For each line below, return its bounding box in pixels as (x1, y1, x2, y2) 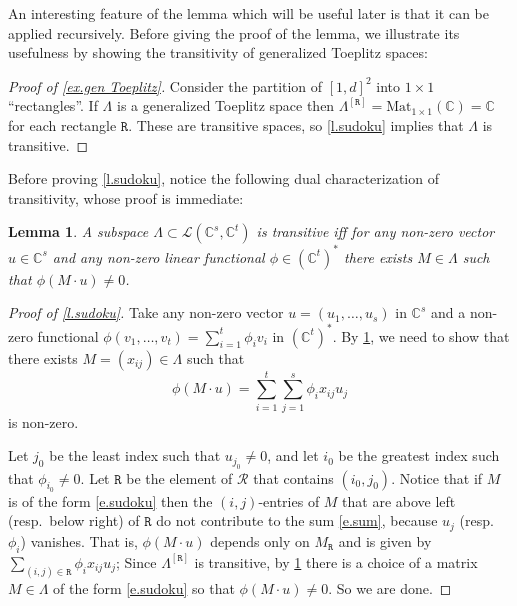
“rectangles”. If (8, 95, 98, 116)
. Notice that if (391, 467, 483, 488)
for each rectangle (8, 114, 117, 135)
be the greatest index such (338, 445, 500, 466)
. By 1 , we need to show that (332, 325, 510, 346)
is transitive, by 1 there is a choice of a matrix (194, 551, 478, 572)
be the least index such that (49, 445, 221, 466)
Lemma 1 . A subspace (8, 221, 149, 242)
